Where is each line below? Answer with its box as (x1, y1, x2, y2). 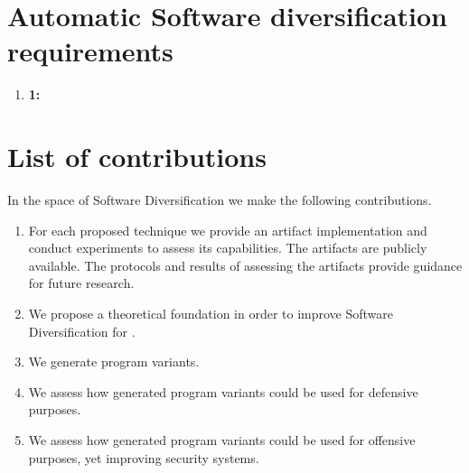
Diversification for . (28, 321, 136, 340)
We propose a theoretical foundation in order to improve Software (28, 304, 394, 322)
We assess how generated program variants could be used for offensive (28, 430, 416, 449)
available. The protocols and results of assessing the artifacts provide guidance (28, 255, 463, 274)
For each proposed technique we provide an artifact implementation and (28, 220, 427, 239)
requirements (7, 32, 174, 70)
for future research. (28, 274, 135, 292)
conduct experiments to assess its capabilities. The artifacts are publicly (28, 238, 427, 257)
